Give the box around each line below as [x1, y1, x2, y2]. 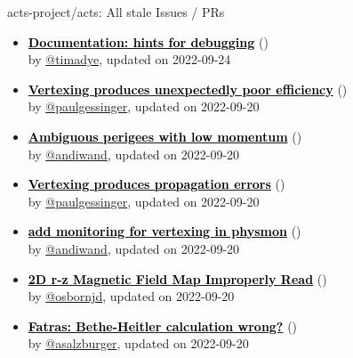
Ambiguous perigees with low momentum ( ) [28, 126, 302, 145]
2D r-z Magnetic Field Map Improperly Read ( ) [28, 269, 327, 288]
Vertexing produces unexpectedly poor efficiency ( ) [28, 79, 348, 98]
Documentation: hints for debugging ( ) [28, 32, 269, 51]
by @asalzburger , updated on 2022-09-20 [28, 334, 249, 353]
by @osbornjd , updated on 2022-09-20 [28, 287, 235, 305]
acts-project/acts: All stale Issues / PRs [7, 3, 225, 20]
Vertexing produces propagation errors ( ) [28, 175, 285, 193]
